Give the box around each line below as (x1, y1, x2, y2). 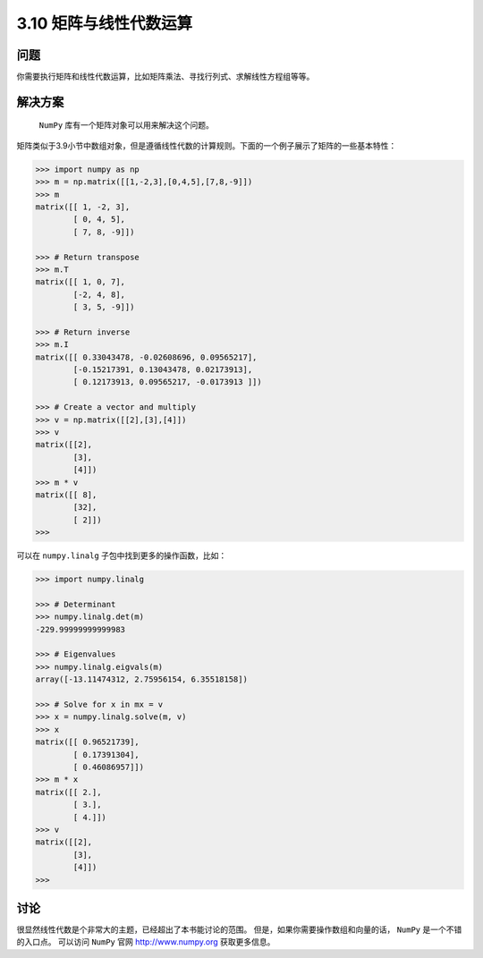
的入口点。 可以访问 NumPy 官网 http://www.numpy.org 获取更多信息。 (16, 937, 275, 947)
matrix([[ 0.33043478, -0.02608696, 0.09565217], (35, 352, 258, 362)
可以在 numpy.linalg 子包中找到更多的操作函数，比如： (16, 550, 227, 561)
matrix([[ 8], (35, 490, 97, 500)
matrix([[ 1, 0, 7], (35, 277, 125, 287)
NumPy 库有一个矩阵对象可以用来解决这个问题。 (38, 120, 215, 131)
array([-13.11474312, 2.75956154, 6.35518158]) (35, 674, 248, 684)
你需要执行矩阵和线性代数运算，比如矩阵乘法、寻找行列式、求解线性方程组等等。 (16, 72, 315, 82)
